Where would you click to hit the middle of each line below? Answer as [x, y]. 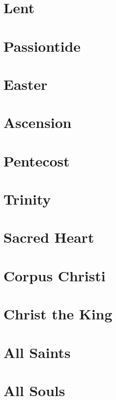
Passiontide [42, 46]
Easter [26, 84]
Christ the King [58, 314]
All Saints [37, 352]
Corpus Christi [55, 275]
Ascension [38, 122]
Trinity [27, 199]
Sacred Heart [49, 237]
